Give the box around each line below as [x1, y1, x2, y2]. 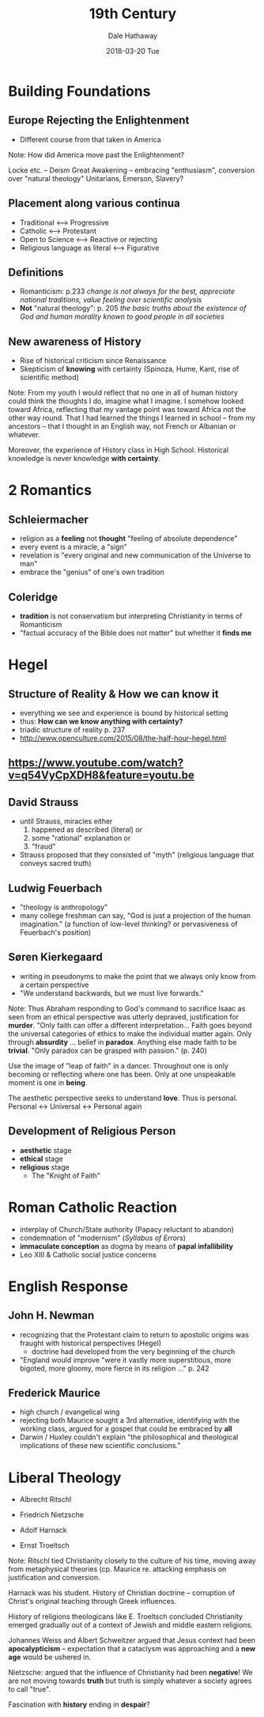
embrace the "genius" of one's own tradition [19, 567, 164, 577]
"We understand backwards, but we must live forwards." [19, 988, 204, 997]
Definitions [8, 266, 64, 279]
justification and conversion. [8, 1573, 100, 1583]
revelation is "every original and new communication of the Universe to [19, 550, 251, 560]
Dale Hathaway [107, 31, 158, 40]
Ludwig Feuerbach [8, 881, 103, 894]
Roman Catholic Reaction [8, 1198, 178, 1216]
